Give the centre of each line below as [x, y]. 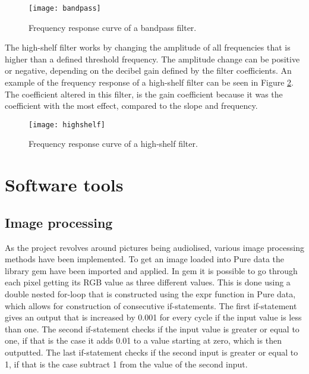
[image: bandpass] [65, 8]
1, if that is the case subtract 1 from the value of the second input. [126, 364]
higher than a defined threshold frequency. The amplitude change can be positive [152, 59]
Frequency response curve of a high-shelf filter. [113, 144]
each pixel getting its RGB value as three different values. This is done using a [148, 282]
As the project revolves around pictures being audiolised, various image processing [154, 247]
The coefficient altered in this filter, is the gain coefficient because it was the [144, 94]
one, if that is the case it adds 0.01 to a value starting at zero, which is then [143, 340]
